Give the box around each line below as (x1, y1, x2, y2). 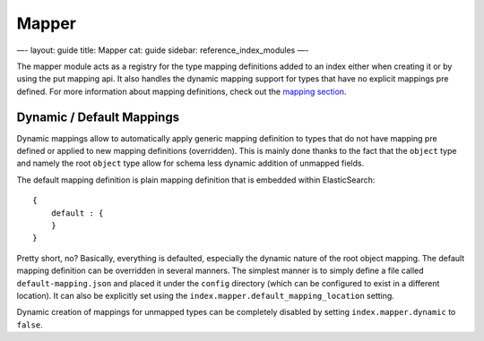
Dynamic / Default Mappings (16, 109, 179, 124)
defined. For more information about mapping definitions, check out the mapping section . (16, 86, 347, 97)
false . (16, 319, 44, 330)
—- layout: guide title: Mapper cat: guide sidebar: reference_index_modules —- (16, 45, 309, 55)
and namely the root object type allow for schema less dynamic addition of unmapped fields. (16, 158, 365, 169)
